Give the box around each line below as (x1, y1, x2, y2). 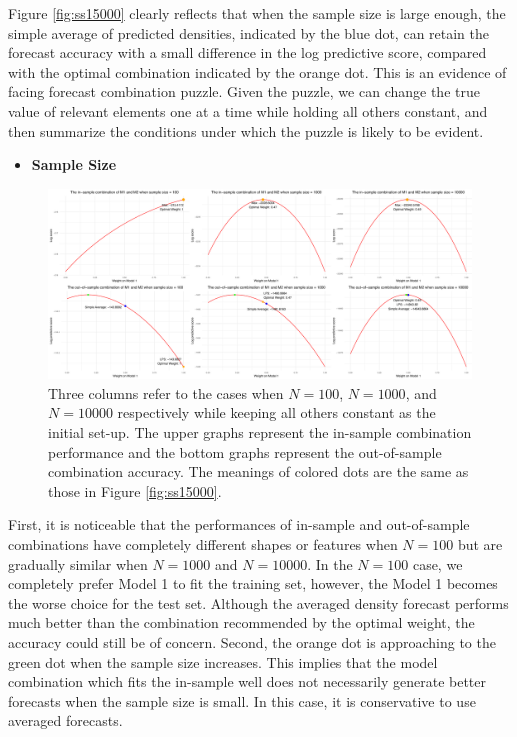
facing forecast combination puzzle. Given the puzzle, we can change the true (8, 81, 480, 102)
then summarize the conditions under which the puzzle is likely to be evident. (8, 120, 484, 141)
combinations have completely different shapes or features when (8, 533, 398, 554)
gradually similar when (8, 553, 148, 574)
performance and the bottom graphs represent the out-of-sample (48, 441, 442, 462)
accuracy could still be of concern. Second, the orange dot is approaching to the (8, 631, 496, 652)
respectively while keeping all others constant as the (117, 402, 436, 423)
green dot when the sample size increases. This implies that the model (8, 651, 438, 672)
